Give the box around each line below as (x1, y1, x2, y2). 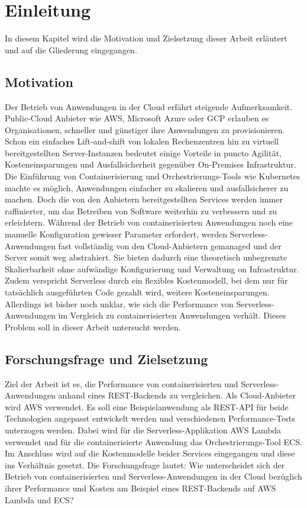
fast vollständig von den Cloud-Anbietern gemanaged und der (58, 239, 282, 252)
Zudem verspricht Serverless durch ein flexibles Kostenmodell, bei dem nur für (5, 274, 288, 287)
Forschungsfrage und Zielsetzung (5, 349, 208, 368)
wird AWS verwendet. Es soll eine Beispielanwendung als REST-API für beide (5, 400, 289, 413)
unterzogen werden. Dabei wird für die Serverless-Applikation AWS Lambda (5, 423, 282, 436)
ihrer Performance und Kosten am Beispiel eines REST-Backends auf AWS (5, 481, 276, 494)
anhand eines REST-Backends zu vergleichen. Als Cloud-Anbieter (58, 389, 296, 401)
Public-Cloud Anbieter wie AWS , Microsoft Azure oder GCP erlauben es (5, 112, 269, 124)
